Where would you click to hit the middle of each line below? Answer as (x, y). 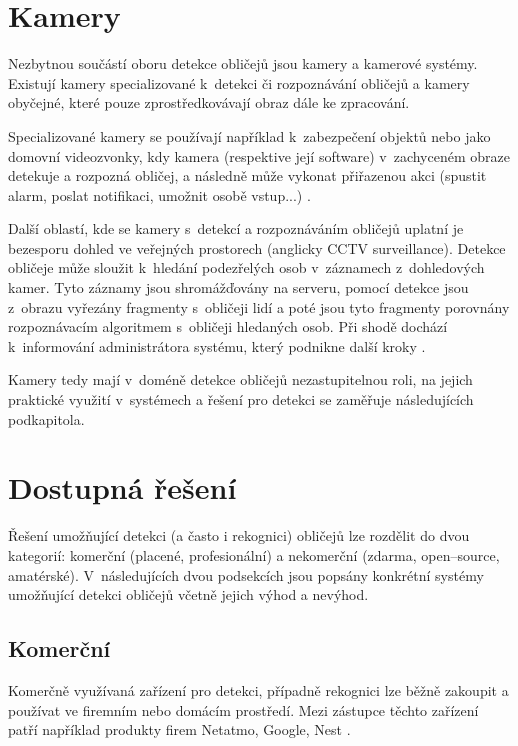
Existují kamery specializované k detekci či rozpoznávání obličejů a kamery (239, 82)
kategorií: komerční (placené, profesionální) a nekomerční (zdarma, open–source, (254, 554)
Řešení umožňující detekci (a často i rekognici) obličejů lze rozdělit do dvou (239, 535)
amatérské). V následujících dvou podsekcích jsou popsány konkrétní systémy (246, 574)
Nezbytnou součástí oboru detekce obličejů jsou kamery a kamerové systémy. (243, 63)
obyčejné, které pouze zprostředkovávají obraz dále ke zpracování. (209, 102)
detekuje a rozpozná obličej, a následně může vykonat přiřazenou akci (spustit (247, 175)
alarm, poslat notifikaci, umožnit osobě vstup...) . (159, 194)
